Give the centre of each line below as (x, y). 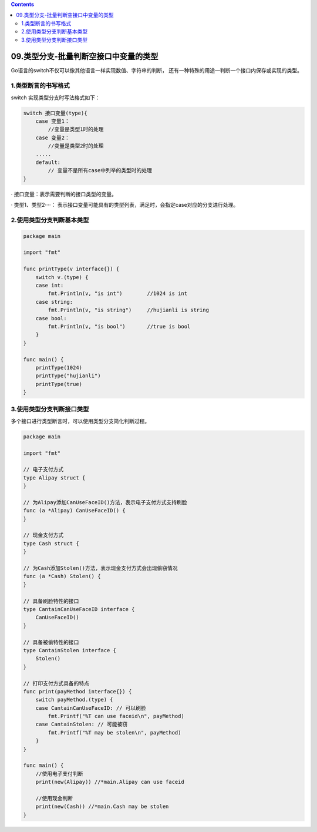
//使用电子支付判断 (59, 774)
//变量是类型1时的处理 (76, 130)
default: (48, 162)
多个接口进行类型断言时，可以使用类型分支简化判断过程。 (80, 421)
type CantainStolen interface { (70, 650)
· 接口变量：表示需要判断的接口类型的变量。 (64, 194)
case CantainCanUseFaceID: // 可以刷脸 (91, 708)
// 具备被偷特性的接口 (51, 642)
